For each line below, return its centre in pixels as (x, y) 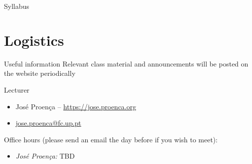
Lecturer (17, 89)
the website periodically (40, 73)
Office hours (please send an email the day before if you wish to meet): (111, 139)
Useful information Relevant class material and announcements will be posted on (126, 63)
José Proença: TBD (45, 156)
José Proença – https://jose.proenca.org (76, 106)
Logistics (34, 40)
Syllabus (17, 6)
